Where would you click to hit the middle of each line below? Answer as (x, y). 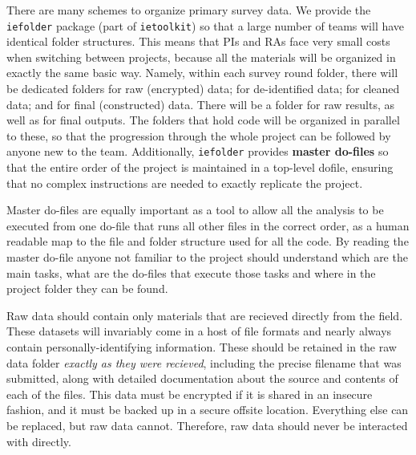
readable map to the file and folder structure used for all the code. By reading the (208, 241)
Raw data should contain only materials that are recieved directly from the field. (205, 315)
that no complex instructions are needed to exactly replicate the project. (185, 183)
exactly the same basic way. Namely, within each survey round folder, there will (202, 73)
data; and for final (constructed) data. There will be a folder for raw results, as (200, 104)
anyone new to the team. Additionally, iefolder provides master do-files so (198, 151)
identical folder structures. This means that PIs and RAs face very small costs (198, 41)
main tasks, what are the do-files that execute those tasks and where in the (191, 272)
